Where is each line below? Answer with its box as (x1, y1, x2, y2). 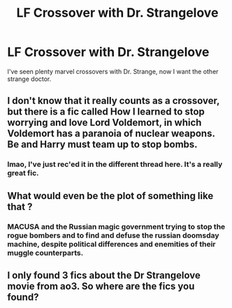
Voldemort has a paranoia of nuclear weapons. (7, 128, 215, 140)
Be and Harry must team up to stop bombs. (7, 138, 198, 151)
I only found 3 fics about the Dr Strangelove (7, 269, 201, 281)
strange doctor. (7, 75, 52, 83)
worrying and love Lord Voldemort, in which (7, 117, 202, 129)
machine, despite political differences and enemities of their (7, 239, 216, 249)
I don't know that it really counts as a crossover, (7, 95, 220, 107)
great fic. (7, 168, 40, 178)
